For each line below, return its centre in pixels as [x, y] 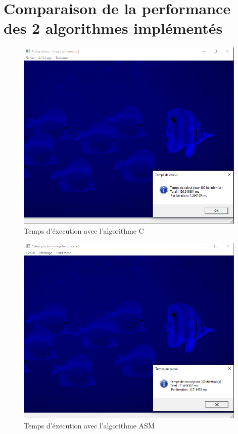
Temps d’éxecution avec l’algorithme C [84, 230]
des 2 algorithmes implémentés [113, 28]
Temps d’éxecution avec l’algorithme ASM [89, 425]
